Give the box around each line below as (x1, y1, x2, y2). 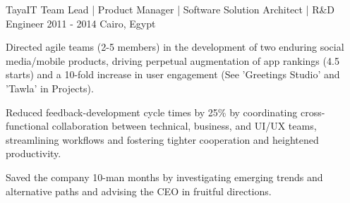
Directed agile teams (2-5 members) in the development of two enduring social (6, 39, 344, 54)
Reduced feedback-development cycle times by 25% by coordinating (6, 104, 298, 119)
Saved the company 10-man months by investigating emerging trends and (6, 169, 323, 184)
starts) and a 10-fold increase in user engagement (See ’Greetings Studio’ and (6, 67, 340, 82)
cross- (300, 104, 325, 119)
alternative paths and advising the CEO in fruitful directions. (6, 183, 272, 198)
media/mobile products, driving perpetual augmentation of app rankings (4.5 (6, 53, 339, 68)
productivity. (6, 146, 61, 161)
